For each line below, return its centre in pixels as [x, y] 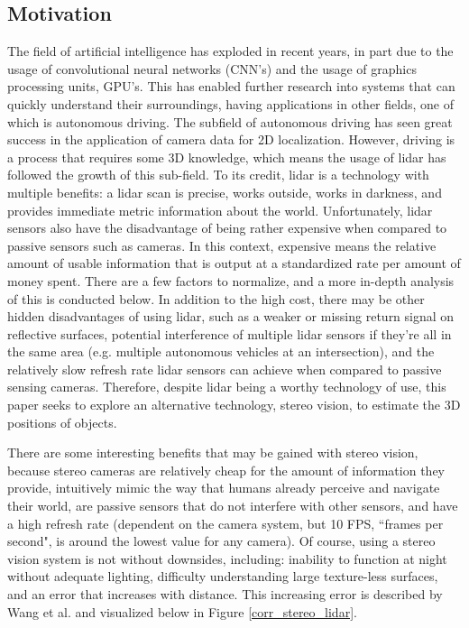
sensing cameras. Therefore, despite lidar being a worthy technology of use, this [227, 387]
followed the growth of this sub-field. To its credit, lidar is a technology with [218, 175]
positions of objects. [62, 422]
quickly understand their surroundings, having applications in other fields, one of [230, 103]
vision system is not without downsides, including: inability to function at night [227, 558]
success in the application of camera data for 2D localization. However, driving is [231, 139]
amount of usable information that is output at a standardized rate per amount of [234, 263]
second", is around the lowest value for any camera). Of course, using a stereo [221, 541]
